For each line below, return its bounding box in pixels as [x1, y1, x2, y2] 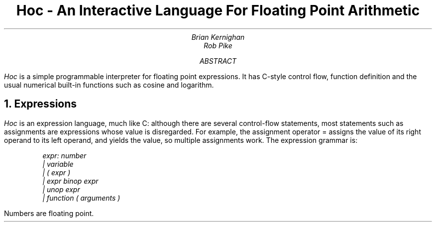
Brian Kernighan [191, 32, 245, 41]
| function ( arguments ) [42, 193, 120, 202]
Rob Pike [204, 41, 232, 50]
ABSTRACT [199, 56, 237, 65]
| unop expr [42, 185, 80, 194]
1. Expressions [4, 98, 77, 111]
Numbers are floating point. [4, 209, 94, 218]
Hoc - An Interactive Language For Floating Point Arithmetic [16, 2, 420, 19]
